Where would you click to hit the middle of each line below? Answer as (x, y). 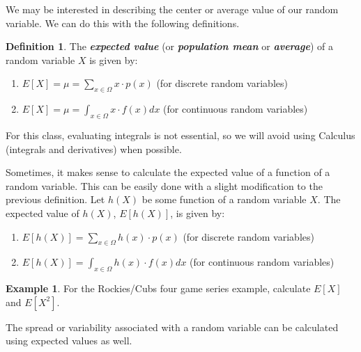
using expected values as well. (69, 341)
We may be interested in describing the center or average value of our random (172, 9)
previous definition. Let (55, 199)
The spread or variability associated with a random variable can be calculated (172, 327)
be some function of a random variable (224, 199)
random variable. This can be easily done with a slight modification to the (164, 185)
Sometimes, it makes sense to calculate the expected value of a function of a (168, 172)
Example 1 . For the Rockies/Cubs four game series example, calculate (158, 288)
